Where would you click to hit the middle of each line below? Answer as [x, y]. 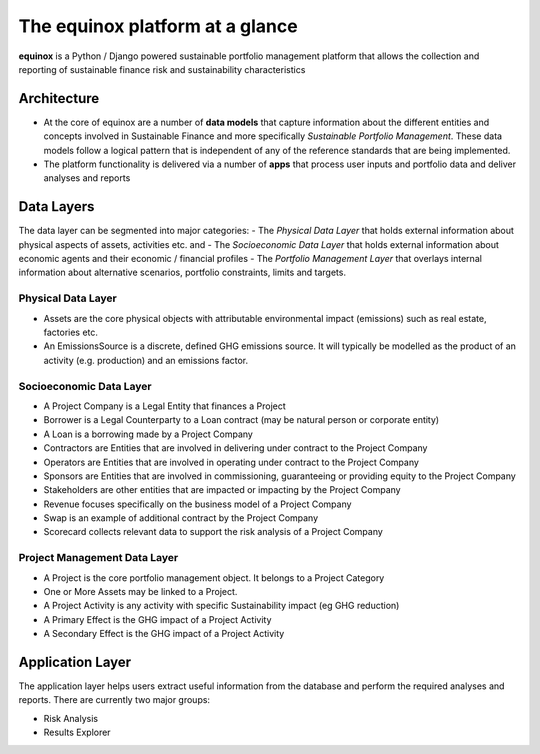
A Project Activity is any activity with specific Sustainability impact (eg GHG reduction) [221, 606]
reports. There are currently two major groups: [114, 700]
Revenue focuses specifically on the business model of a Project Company [197, 504]
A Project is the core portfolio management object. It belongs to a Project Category [214, 577]
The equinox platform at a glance [158, 26]
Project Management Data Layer [98, 558]
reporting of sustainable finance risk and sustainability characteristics [162, 69]
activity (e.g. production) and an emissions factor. [146, 360]
